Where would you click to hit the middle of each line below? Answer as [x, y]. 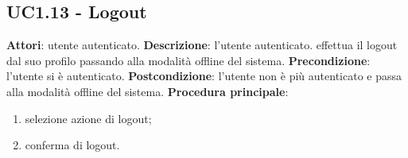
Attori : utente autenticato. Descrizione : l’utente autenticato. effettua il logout [202, 45]
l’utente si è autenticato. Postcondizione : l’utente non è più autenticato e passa [204, 76]
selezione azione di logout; [88, 118]
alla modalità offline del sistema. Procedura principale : [148, 91]
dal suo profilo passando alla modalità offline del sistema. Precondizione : [188, 60]
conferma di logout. [72, 145]
